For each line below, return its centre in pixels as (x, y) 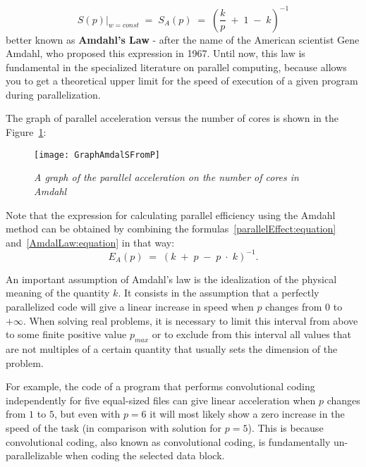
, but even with (87, 414)
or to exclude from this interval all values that (252, 334)
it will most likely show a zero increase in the (247, 414)
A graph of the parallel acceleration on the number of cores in (166, 177)
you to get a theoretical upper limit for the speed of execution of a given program (182, 81)
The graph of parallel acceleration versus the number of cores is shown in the (172, 118)
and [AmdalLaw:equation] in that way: (90, 242)
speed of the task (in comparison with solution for (114, 427)
